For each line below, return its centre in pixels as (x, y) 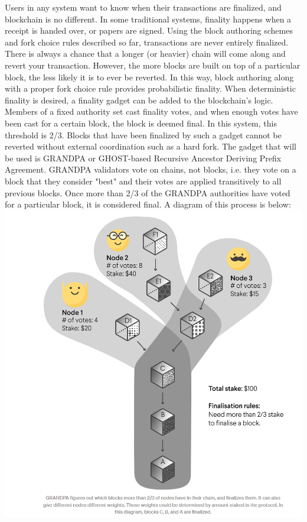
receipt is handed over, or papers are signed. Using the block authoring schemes (149, 30)
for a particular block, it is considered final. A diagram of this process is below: (148, 204)
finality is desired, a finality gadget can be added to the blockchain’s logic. (139, 100)
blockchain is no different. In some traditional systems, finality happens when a (148, 19)
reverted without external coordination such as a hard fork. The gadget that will (151, 146)
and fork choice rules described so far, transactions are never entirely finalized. (147, 42)
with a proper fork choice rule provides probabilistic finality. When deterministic (150, 88)
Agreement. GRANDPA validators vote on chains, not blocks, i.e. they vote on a (151, 169)
